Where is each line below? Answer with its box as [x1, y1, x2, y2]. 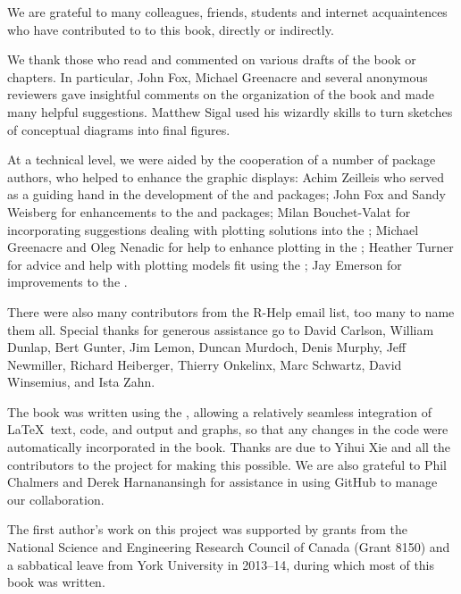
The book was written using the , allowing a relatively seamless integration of [7, 402, 432, 421]
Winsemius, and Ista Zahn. [7, 372, 155, 391]
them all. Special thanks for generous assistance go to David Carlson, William [7, 320, 434, 339]
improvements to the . [7, 272, 128, 291]
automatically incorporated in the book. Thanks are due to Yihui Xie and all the [7, 438, 451, 456]
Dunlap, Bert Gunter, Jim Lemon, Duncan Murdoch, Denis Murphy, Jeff [7, 338, 407, 356]
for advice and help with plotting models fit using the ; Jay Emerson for [7, 255, 402, 273]
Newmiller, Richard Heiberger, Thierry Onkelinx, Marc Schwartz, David [7, 355, 402, 373]
